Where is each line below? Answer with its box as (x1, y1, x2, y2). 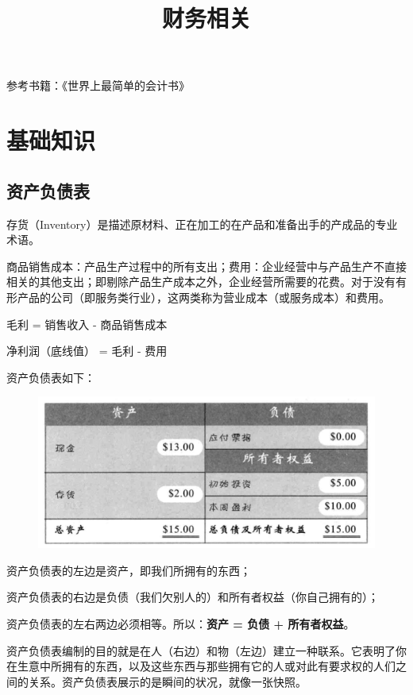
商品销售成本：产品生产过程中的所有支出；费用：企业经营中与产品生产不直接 (6, 257, 407, 274)
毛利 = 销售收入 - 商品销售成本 (6, 315, 168, 332)
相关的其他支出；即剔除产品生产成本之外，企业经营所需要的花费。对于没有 (6, 273, 396, 290)
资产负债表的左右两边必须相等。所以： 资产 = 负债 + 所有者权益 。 (6, 615, 355, 631)
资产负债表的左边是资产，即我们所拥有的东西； (6, 562, 251, 578)
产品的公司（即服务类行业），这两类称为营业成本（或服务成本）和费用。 (17, 288, 390, 305)
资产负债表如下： (6, 369, 95, 385)
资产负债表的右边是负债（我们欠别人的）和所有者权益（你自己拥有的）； (6, 589, 379, 605)
